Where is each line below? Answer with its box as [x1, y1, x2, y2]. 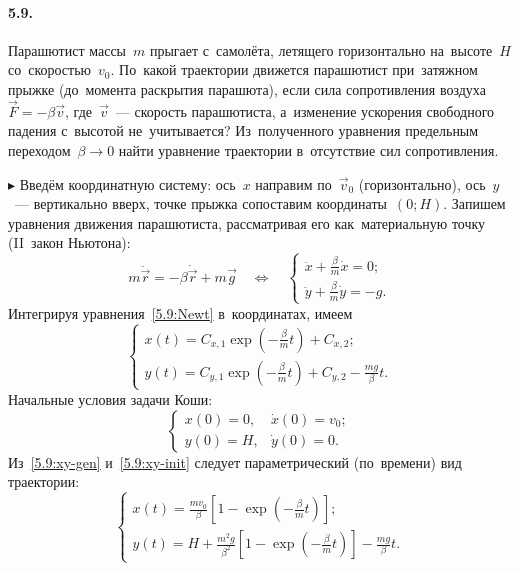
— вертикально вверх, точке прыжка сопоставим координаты [14, 193, 387, 214]
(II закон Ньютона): [8, 232, 131, 253]
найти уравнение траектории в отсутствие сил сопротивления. [118, 139, 499, 160]
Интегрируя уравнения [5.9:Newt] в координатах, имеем [8, 302, 353, 323]
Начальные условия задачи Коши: [8, 388, 213, 409]
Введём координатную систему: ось [19, 173, 236, 194]
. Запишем [443, 193, 506, 214]
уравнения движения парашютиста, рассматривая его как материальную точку [8, 212, 486, 233]
